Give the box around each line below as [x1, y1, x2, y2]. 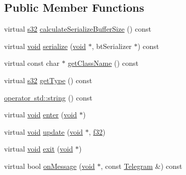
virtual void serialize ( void [4, 40, 86, 51]
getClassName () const [67, 58, 138, 68]
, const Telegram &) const [101, 160, 182, 171]
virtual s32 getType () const [4, 74, 92, 85]
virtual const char [4, 58, 60, 68]
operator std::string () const [4, 92, 92, 103]
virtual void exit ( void [4, 143, 73, 154]
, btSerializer [91, 40, 132, 51]
